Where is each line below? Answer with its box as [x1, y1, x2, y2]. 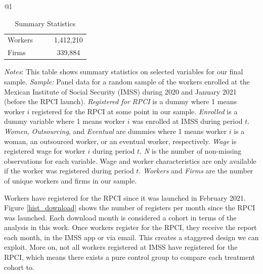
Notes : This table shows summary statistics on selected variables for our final [4, 66, 243, 77]
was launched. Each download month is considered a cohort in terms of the [4, 212, 237, 222]
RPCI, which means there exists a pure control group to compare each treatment [4, 252, 255, 262]
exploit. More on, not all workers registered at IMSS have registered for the [4, 242, 238, 252]
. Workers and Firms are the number [139, 165, 253, 176]
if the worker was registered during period [4, 165, 134, 176]
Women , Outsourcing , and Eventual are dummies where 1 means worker [4, 125, 227, 136]
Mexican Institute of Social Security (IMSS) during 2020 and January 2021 [4, 86, 237, 97]
